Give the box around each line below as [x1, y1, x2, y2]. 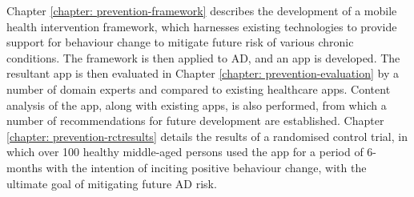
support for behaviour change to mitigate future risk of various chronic [6, 34, 354, 50]
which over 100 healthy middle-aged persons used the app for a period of [6, 143, 364, 160]
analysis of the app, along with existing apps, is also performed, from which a [6, 96, 387, 113]
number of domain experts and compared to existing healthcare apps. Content [6, 80, 391, 97]
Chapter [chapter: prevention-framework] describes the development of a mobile [6, 2, 397, 18]
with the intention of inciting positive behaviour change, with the [46, 159, 367, 175]
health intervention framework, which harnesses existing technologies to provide [6, 18, 397, 34]
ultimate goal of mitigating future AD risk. [6, 175, 217, 191]
